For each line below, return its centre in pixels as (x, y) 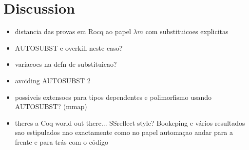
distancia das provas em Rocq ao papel (73, 31)
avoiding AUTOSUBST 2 (53, 80)
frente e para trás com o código (61, 141)
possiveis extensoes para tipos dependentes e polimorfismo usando (113, 97)
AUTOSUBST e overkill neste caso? (69, 47)
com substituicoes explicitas (187, 31)
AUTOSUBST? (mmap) (51, 106)
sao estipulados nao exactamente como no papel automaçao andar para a (124, 132)
